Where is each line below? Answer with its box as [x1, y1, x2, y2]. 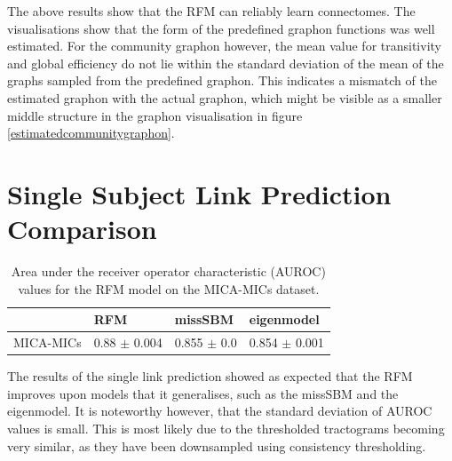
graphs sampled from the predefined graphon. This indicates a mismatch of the [7, 71, 437, 90]
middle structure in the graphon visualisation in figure [7, 106, 303, 124]
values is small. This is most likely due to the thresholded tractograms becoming [7, 418, 445, 437]
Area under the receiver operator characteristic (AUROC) [11, 262, 326, 281]
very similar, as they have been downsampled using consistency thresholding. [7, 436, 426, 455]
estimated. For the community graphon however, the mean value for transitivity [7, 36, 441, 55]
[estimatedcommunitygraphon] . [7, 123, 175, 142]
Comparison [7, 211, 157, 247]
